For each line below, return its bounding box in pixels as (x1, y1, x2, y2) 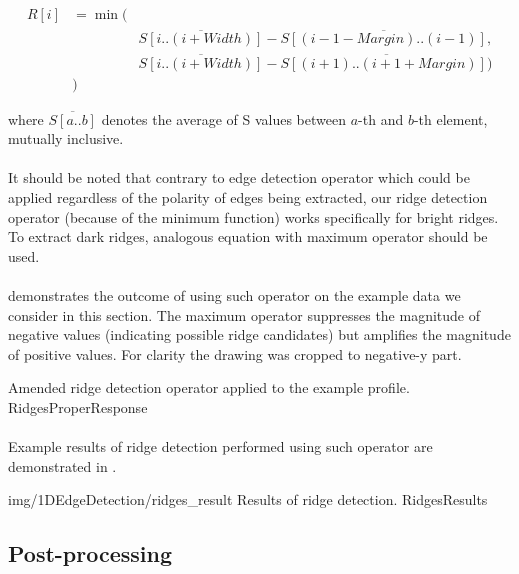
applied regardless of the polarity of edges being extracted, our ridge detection (8, 186, 488, 207)
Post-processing (8, 538, 173, 569)
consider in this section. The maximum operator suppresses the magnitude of (8, 304, 481, 325)
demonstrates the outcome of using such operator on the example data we (8, 284, 461, 305)
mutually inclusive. (8, 128, 124, 149)
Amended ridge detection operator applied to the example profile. (8, 377, 410, 398)
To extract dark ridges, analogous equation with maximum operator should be (8, 226, 488, 247)
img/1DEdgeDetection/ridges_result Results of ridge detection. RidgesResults (8, 489, 488, 510)
